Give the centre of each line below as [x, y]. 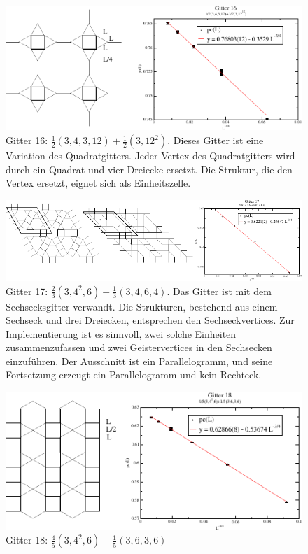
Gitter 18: [27, 540]
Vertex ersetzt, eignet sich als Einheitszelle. [98, 183]
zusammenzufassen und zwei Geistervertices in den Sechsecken [139, 347]
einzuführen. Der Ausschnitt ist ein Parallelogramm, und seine [139, 361]
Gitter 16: [27, 140]
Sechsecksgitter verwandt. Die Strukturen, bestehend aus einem [142, 306]
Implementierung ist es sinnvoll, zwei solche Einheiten [121, 333]
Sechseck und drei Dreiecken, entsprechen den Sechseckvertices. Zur [150, 320]
